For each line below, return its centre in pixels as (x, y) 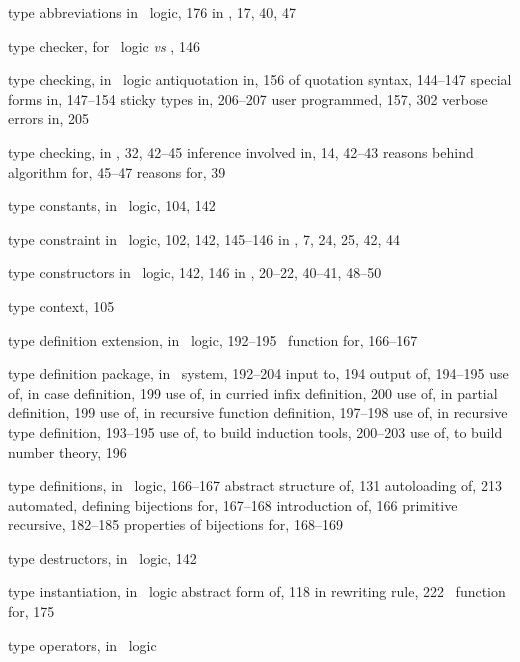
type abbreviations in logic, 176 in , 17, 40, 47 (152, 12)
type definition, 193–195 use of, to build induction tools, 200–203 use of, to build (255, 431)
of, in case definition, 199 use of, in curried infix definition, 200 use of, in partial (253, 392)
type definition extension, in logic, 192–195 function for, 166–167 (213, 339)
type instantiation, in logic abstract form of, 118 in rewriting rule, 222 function (257, 591)
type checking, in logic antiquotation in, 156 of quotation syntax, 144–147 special (260, 79)
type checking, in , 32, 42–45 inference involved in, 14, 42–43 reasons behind (241, 151)
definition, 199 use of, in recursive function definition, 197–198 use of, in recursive (258, 412)
